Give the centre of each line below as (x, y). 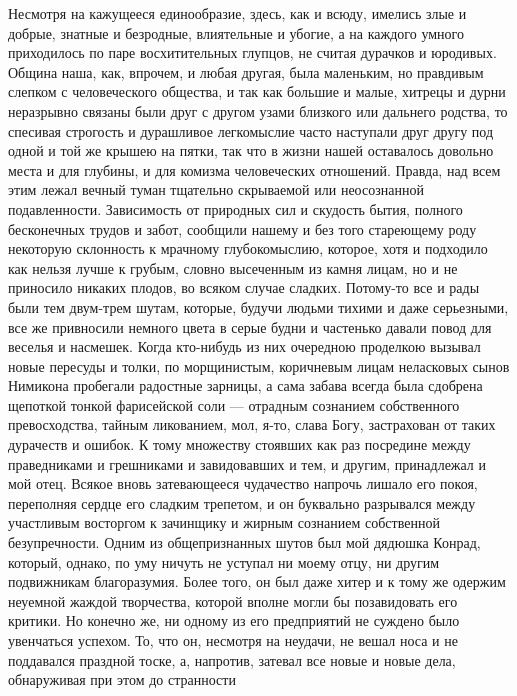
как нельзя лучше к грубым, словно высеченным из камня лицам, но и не (233, 267)
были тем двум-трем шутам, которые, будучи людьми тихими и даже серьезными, (258, 306)
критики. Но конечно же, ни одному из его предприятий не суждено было (234, 620)
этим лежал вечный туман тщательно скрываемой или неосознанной (216, 189)
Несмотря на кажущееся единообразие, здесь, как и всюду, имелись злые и (237, 13)
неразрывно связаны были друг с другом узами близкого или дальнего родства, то (258, 110)
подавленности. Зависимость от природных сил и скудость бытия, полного (235, 208)
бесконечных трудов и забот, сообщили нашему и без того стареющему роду (242, 228)
